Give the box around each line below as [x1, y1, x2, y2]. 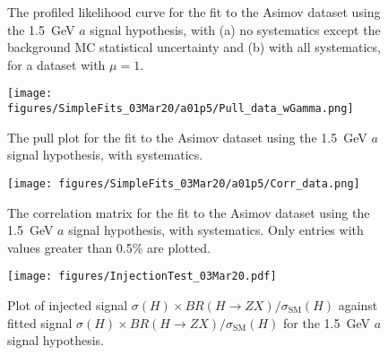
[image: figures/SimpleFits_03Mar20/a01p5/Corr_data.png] [7, 177, 360, 190]
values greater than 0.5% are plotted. [7, 238, 211, 256]
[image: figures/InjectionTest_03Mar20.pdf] [7, 270, 277, 283]
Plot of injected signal [7, 295, 128, 314]
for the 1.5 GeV [283, 313, 371, 332]
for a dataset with [7, 55, 106, 74]
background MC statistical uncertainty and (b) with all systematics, [7, 38, 381, 56]
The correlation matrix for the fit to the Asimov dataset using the [7, 203, 370, 221]
